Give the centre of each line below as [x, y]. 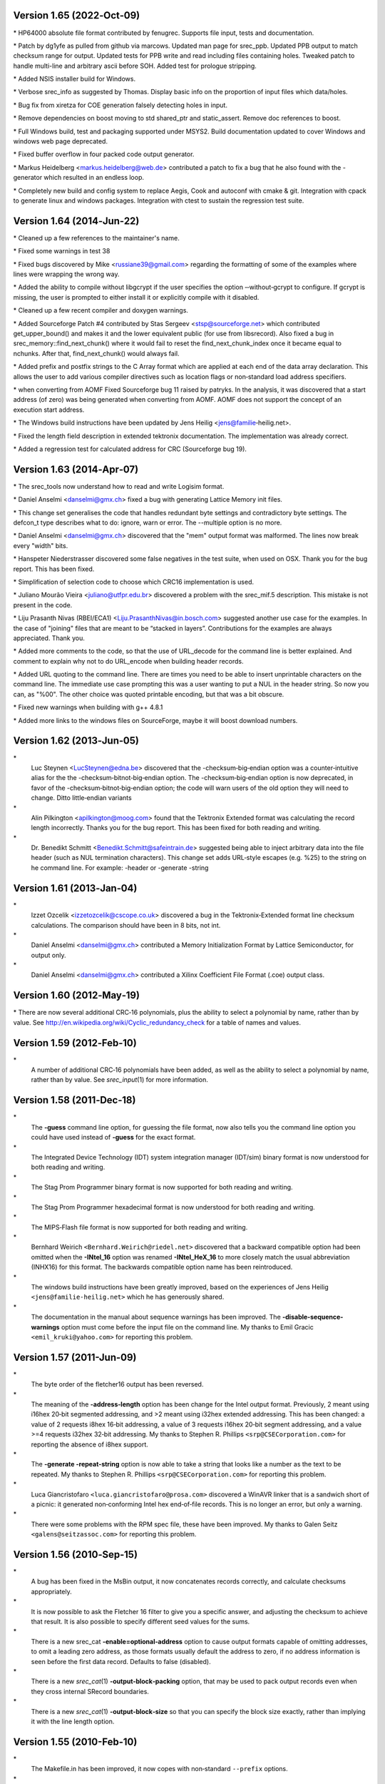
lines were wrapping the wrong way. [67, 274]
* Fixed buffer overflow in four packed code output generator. [104, 154]
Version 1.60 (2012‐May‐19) [77, 995]
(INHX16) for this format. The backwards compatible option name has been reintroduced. [162, 1267]
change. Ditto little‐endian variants [81, 798]
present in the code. [43, 605]
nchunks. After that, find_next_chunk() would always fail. [96, 353]
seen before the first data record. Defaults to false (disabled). [121, 1661]
